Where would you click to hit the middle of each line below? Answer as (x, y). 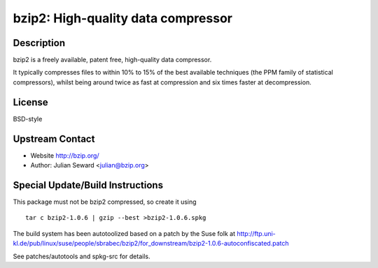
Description (39, 43)
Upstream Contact (54, 139)
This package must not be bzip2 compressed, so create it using (105, 202)
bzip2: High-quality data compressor (122, 18)
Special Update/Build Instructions (88, 185)
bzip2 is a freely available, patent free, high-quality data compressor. (112, 60)
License (30, 102)
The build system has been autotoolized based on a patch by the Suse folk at (124, 233)
